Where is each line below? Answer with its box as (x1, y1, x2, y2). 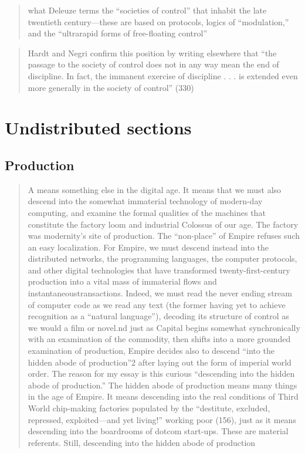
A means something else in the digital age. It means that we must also (28, 183, 282, 195)
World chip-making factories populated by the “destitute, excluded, (28, 402, 270, 414)
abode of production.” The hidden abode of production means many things (28, 378, 297, 391)
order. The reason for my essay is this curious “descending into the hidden (28, 367, 295, 380)
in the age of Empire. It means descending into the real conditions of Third (28, 390, 299, 403)
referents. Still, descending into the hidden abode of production (28, 436, 256, 448)
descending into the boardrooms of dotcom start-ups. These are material (28, 425, 289, 437)
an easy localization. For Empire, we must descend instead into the (28, 241, 269, 253)
